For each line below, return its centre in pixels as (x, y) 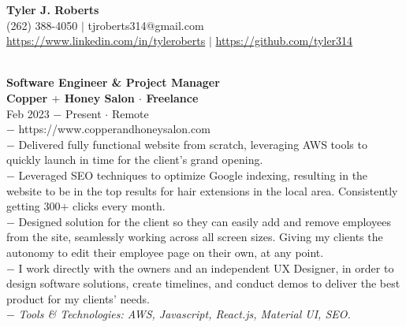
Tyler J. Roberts (53, 9)
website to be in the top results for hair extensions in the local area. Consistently (202, 190)
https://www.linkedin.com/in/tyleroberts (106, 41)
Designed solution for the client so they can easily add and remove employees (205, 221)
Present (83, 113)
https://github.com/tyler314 (284, 41)
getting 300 (34, 206)
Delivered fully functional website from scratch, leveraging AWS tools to (193, 144)
